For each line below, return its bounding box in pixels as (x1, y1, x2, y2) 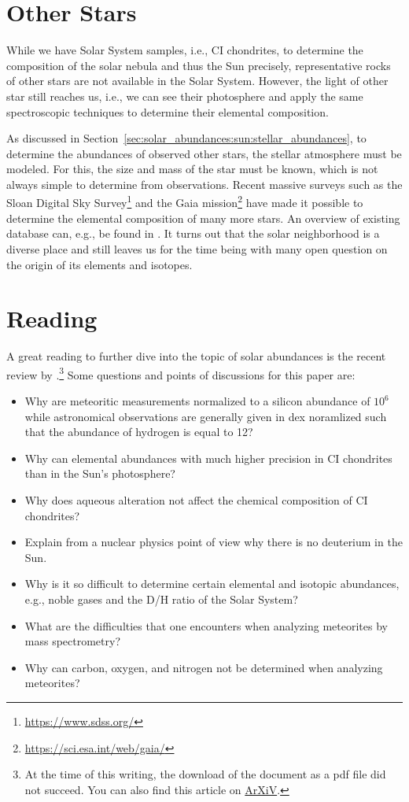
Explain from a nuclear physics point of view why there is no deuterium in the (24, 534, 403, 550)
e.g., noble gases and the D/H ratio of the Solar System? (24, 591, 298, 607)
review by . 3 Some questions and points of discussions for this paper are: (6, 364, 356, 383)
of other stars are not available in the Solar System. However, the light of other (6, 72, 389, 89)
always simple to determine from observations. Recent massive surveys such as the (6, 176, 403, 192)
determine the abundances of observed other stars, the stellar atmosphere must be (6, 145, 402, 161)
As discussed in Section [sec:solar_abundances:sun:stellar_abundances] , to (6, 130, 367, 146)
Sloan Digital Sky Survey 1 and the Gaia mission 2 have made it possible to (6, 192, 363, 211)
